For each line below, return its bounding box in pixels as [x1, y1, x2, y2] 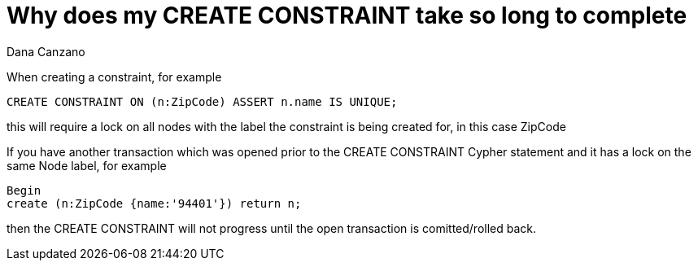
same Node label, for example [7, 158, 167, 173]
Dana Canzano [7, 44, 85, 59]
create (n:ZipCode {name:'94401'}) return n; [7, 196, 302, 210]
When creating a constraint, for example [7, 69, 222, 84]
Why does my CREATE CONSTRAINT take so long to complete [7, 2, 687, 29]
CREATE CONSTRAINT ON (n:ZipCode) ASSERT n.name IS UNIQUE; [7, 94, 398, 108]
